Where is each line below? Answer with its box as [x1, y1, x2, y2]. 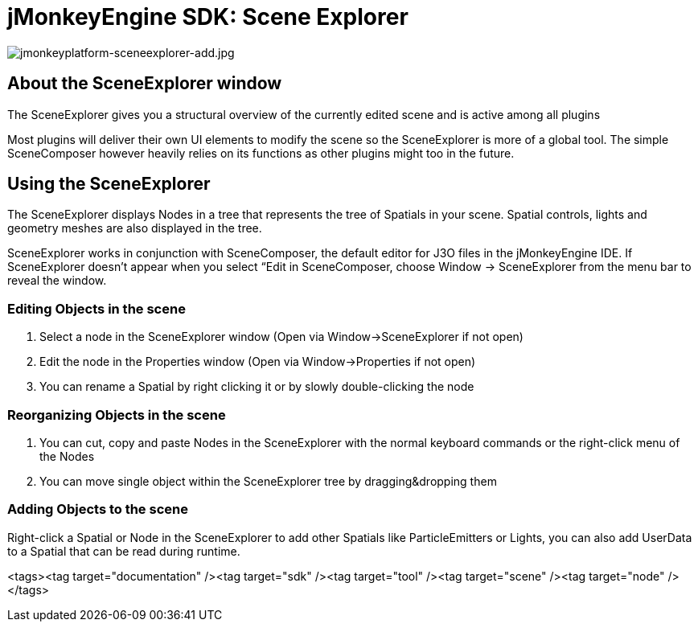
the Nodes [39, 449, 95, 463]
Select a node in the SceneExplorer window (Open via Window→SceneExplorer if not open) [39, 330, 523, 344]
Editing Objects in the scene [7, 300, 186, 317]
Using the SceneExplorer [7, 174, 211, 195]
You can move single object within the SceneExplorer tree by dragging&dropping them [39, 474, 497, 488]
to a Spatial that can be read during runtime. [7, 544, 240, 558]
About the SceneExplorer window [7, 73, 282, 94]
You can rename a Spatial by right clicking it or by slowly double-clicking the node [39, 380, 474, 394]
